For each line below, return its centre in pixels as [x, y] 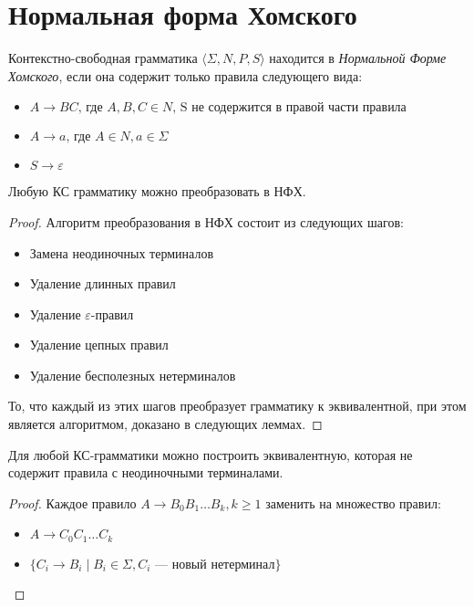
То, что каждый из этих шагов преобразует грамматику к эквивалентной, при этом [237, 406]
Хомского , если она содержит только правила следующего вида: [185, 75]
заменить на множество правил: [353, 502]
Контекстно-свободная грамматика [103, 58]
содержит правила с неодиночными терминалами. [146, 472]
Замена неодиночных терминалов [122, 252]
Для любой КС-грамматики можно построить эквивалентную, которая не [211, 454]
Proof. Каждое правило [72, 502]
